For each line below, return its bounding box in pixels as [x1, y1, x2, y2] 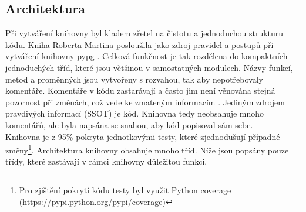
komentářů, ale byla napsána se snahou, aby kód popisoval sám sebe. [5, 118, 253, 131]
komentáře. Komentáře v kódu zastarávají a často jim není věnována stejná [5, 84, 275, 97]
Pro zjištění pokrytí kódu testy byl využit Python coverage [19, 183, 231, 196]
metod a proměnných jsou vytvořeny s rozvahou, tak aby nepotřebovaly [5, 73, 263, 85]
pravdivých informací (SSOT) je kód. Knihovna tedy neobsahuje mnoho [5, 107, 264, 119]
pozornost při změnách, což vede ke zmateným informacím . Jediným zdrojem [5, 95, 285, 108]
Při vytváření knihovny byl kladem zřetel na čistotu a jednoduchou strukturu [5, 27, 284, 39]
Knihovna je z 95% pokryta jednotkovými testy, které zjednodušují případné [5, 130, 280, 142]
